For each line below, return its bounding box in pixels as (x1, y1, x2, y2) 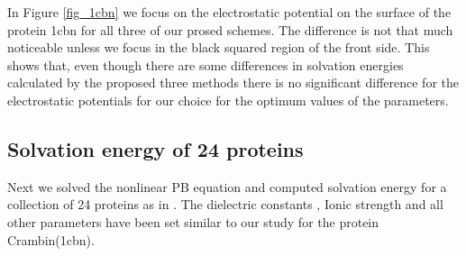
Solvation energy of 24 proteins (7, 134, 304, 162)
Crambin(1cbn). (7, 230, 95, 249)
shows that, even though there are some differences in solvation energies (7, 55, 404, 74)
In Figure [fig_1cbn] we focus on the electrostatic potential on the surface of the (7, 3, 452, 21)
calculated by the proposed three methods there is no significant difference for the (7, 73, 459, 92)
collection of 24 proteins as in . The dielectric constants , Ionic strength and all (7, 195, 443, 214)
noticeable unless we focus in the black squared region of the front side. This (7, 38, 430, 57)
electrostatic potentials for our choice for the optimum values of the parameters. (7, 90, 449, 109)
